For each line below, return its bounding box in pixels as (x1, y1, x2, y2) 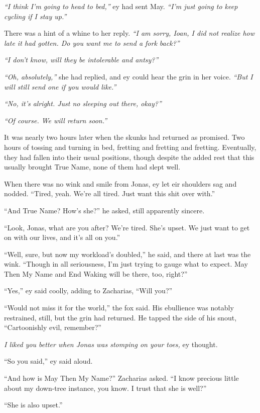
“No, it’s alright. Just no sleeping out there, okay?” (4, 98, 162, 109)
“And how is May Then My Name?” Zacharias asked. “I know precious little (4, 373, 239, 383)
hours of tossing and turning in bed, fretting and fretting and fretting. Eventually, (4, 141, 256, 152)
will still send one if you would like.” (4, 81, 116, 92)
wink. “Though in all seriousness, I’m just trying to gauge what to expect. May (4, 259, 248, 269)
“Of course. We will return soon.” (4, 115, 107, 125)
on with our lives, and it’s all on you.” (4, 232, 120, 242)
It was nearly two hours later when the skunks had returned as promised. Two (4, 132, 245, 142)
